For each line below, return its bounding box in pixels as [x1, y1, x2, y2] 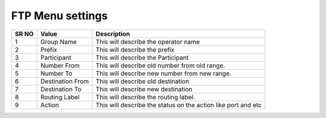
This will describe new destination [95, 85, 193, 93]
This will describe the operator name [95, 37, 200, 46]
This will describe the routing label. [95, 93, 196, 101]
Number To [40, 69, 72, 78]
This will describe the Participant [95, 53, 189, 61]
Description [95, 29, 130, 38]
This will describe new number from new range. [95, 69, 232, 78]
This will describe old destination [95, 77, 190, 85]
